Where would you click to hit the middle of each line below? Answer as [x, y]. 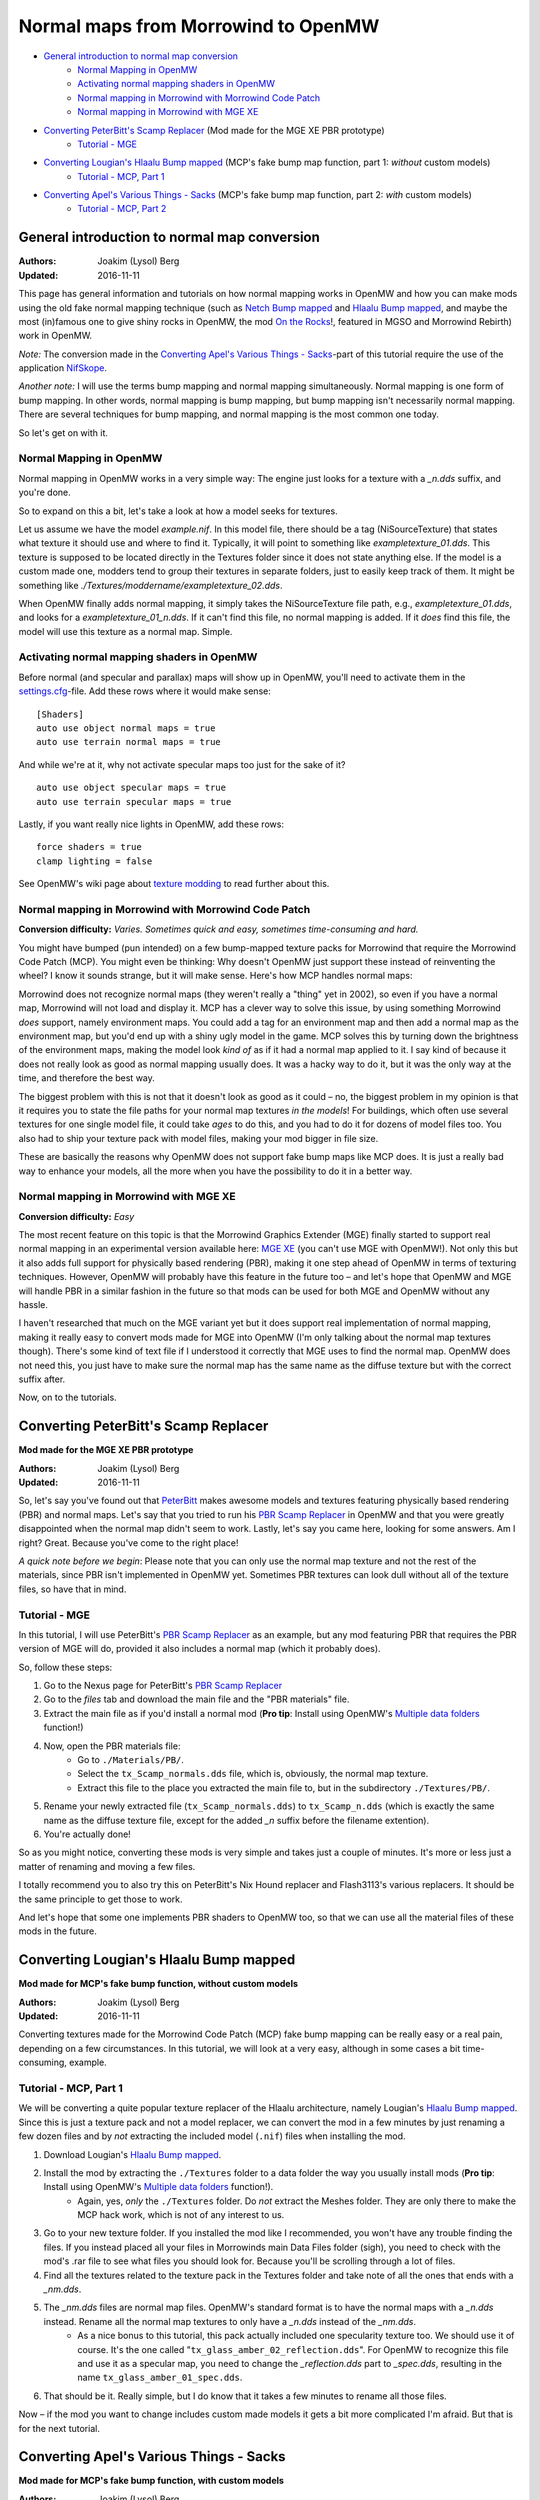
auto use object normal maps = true [126, 728]
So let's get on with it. [63, 432]
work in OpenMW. [55, 336]
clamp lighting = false [94, 861]
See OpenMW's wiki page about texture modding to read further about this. [174, 884]
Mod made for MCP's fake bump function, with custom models [151, 2481]
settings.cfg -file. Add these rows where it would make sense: [145, 691]
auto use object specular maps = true [131, 788]
